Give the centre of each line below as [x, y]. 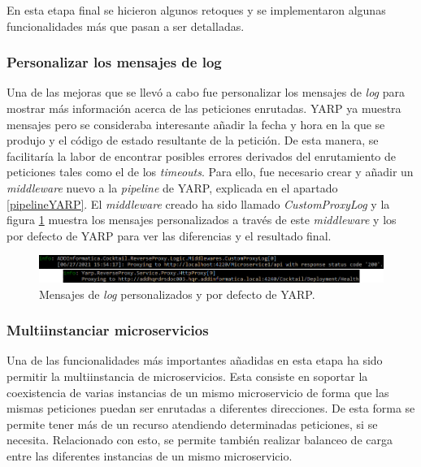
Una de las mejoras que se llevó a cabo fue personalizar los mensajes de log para [206, 92]
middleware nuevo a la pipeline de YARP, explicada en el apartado [172, 187]
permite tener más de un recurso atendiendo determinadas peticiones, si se [192, 424]
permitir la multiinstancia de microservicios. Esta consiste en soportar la [187, 376]
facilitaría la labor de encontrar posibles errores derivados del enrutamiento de [202, 156]
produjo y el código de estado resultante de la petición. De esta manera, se [193, 140]
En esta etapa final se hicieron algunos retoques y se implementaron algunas [196, 10]
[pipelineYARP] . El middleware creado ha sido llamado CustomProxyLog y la [198, 203]
